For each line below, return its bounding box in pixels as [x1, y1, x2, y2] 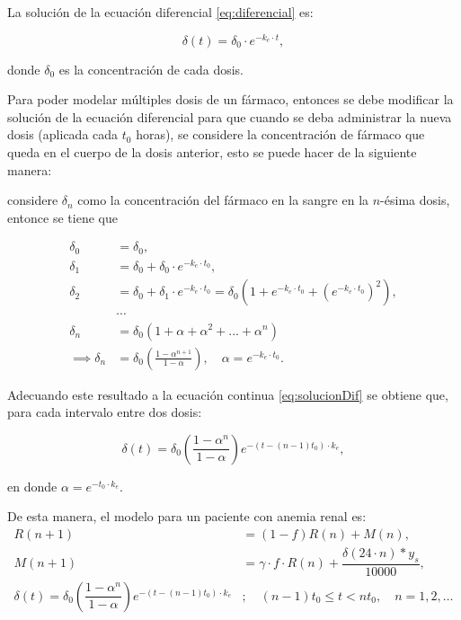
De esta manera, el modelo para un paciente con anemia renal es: [7, 507, 367, 526]
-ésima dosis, [380, 190, 450, 209]
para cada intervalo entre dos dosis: [7, 403, 202, 421]
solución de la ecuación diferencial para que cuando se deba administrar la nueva [7, 107, 452, 126]
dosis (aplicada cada [7, 125, 119, 144]
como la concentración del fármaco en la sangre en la [77, 190, 369, 209]
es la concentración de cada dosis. [58, 59, 244, 78]
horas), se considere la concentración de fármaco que [136, 125, 425, 144]
